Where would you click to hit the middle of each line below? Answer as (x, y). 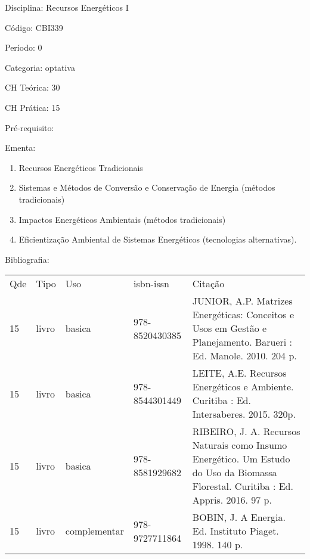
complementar (95, 531)
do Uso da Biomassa (235, 473)
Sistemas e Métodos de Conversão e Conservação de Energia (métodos (147, 187)
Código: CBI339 (34, 27)
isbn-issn (151, 284)
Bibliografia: (27, 259)
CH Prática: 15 (32, 107)
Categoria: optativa (40, 67)
